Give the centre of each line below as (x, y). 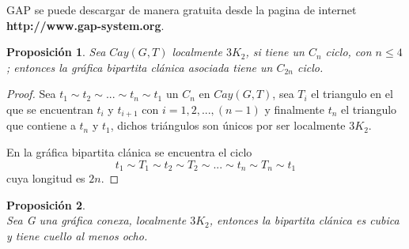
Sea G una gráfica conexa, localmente (97, 220)
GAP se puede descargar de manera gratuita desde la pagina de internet (182, 9)
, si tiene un (275, 52)
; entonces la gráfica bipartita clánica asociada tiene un (140, 67)
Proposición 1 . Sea (56, 52)
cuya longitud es (46, 178)
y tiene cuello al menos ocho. (77, 235)
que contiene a (41, 125)
